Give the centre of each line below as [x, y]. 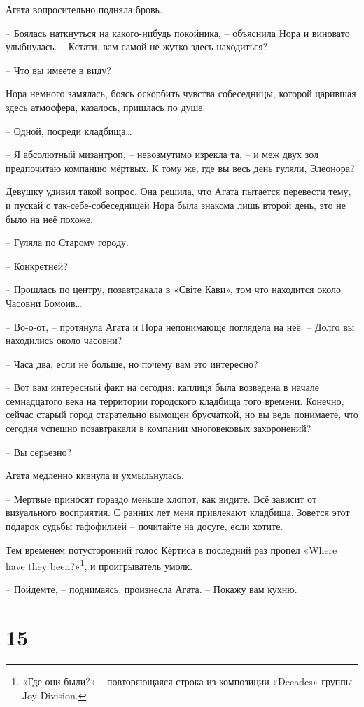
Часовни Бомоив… [44, 302]
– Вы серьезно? [39, 451]
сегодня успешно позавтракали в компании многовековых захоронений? [159, 428]
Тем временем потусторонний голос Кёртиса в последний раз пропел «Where [171, 549]
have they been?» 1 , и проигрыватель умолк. [99, 565]
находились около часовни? [64, 340]
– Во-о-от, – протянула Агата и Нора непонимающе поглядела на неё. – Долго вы [180, 326]
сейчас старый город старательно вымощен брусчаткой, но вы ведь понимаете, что [182, 414]
